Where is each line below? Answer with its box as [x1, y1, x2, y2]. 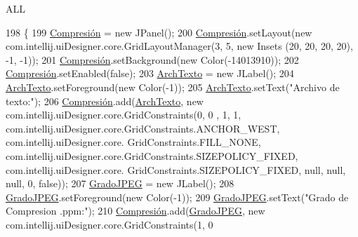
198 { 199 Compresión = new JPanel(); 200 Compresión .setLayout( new [6, 25, 312, 39]
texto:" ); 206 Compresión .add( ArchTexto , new [6, 93, 204, 108]
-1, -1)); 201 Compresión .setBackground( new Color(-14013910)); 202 [6, 52, 299, 67]
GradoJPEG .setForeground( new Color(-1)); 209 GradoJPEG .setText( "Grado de [6, 189, 349, 204]
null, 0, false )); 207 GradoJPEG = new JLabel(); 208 [6, 176, 234, 191]
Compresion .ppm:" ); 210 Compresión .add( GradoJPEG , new [6, 203, 265, 218]
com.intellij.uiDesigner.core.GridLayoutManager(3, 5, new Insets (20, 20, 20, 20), [6, 39, 353, 53]
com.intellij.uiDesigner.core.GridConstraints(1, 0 [6, 217, 213, 231]
